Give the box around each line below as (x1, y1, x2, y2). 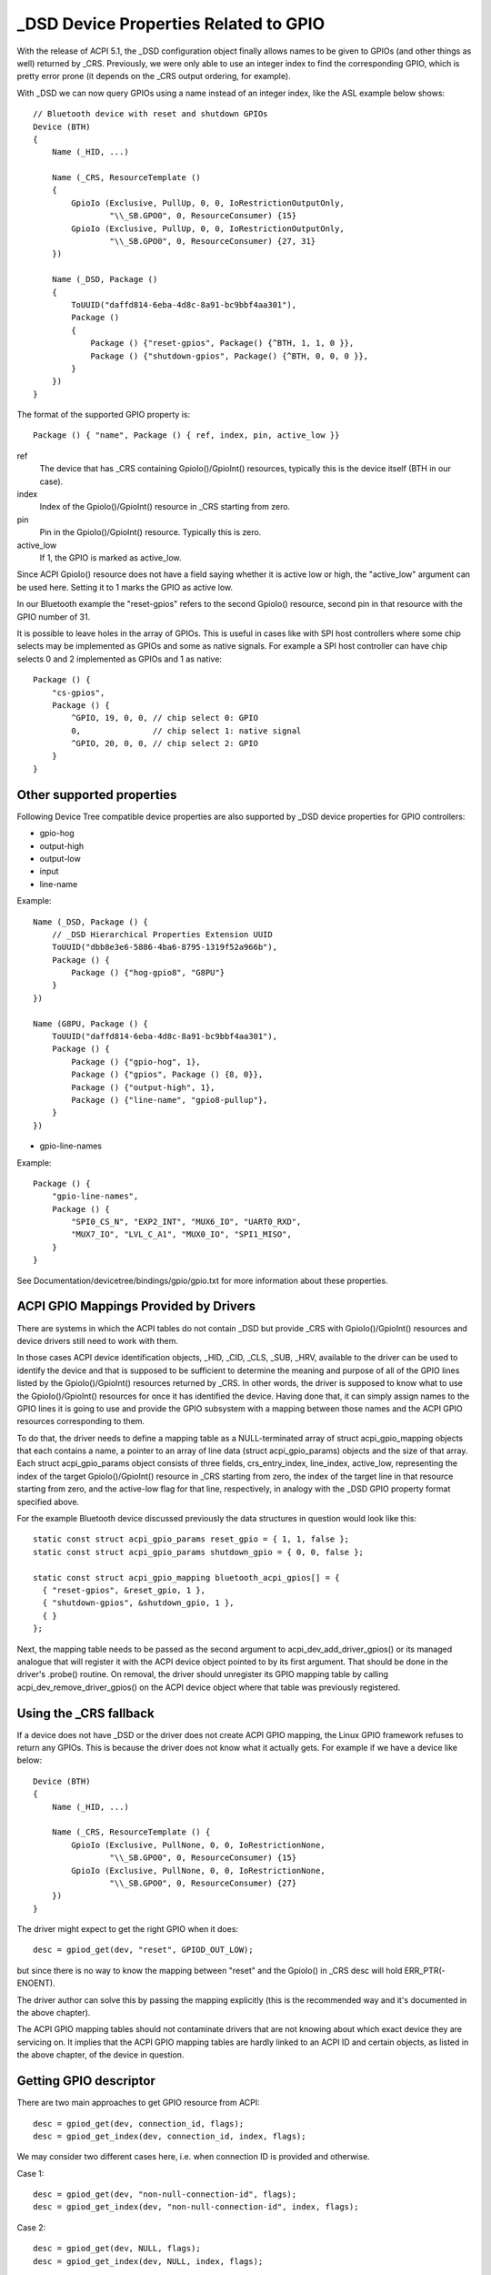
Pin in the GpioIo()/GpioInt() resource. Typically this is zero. (39, 527, 262, 538)
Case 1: (16, 2168, 45, 2179)
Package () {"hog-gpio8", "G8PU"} (71, 967, 225, 978)
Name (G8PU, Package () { (33, 1018, 149, 1028)
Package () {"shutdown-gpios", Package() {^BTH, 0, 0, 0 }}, (90, 350, 369, 361)
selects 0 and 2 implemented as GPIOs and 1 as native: (16, 653, 223, 664)
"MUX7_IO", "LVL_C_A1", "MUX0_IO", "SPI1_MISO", (71, 1229, 293, 1239)
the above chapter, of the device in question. (16, 2049, 185, 2060)
